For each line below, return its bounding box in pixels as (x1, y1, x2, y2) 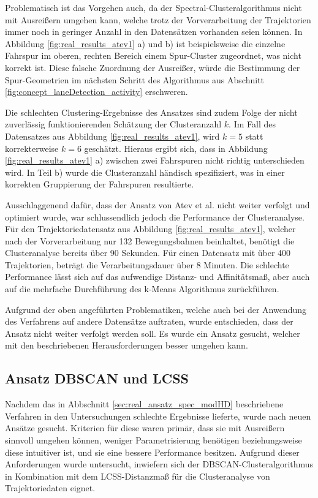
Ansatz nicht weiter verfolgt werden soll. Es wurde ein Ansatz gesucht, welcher (5, 326, 300, 339)
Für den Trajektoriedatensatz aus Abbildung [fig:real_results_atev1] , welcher (5, 222, 296, 235)
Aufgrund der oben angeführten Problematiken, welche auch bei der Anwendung (5, 303, 306, 315)
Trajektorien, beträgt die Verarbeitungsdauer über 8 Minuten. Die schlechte (5, 258, 289, 271)
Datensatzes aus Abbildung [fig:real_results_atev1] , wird (5, 129, 220, 142)
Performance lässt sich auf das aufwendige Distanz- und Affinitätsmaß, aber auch (5, 270, 310, 283)
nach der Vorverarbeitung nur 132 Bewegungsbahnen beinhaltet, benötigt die (5, 234, 295, 247)
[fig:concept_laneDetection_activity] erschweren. (5, 85, 188, 98)
